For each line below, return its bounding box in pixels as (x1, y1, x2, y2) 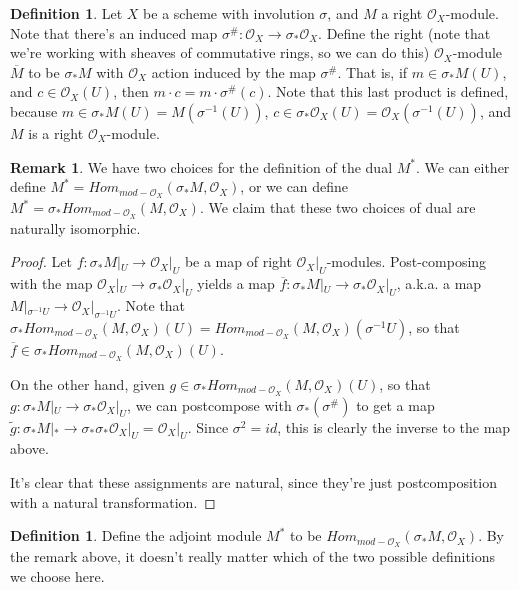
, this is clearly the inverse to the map (277, 416, 511, 437)
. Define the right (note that (318, 22, 491, 43)
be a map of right (184, 251, 292, 272)
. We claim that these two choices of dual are (199, 197, 476, 218)
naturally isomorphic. (10, 217, 141, 238)
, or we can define (240, 176, 349, 197)
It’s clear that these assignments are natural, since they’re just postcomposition (10, 471, 497, 492)
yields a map (197, 273, 275, 294)
